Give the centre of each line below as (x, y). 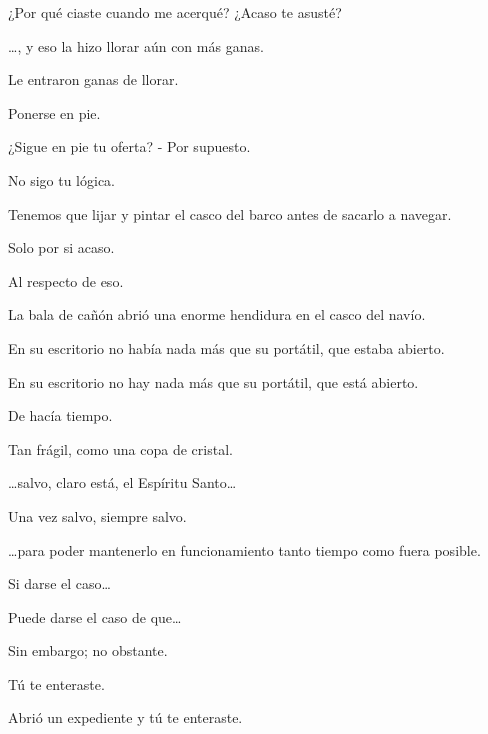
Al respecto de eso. (66, 280)
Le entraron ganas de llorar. (93, 79)
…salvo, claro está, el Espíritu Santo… (122, 482)
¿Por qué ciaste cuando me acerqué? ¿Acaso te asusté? (175, 12)
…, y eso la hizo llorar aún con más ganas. (136, 45)
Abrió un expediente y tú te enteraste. (125, 717)
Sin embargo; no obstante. (88, 650)
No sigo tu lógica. (62, 179)
